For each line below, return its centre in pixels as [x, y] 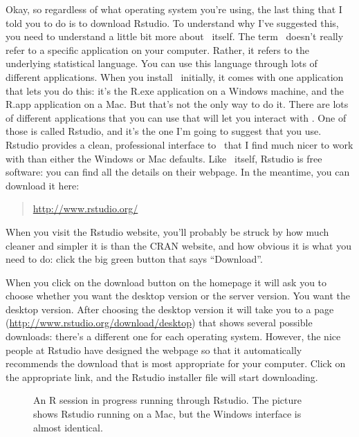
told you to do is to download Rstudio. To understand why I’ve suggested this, [172, 22]
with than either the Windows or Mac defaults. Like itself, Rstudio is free [164, 158]
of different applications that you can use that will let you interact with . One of [176, 117]
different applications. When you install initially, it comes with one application [175, 76]
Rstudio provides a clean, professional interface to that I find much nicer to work [179, 144]
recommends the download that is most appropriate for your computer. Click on [176, 363]
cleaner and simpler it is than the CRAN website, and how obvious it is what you [178, 245]
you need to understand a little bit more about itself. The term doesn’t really [175, 36]
